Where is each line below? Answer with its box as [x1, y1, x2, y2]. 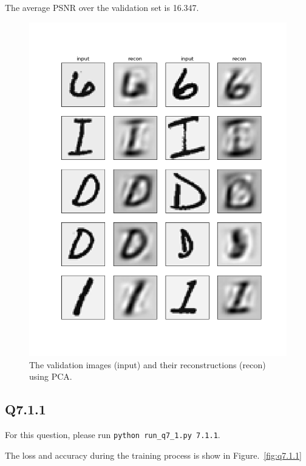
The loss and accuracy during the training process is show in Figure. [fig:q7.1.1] [5, 448, 302, 461]
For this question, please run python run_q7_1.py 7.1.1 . [5, 428, 220, 441]
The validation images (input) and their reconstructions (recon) [29, 358, 266, 371]
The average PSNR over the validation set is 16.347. [5, 1, 199, 13]
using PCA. [29, 370, 72, 383]
